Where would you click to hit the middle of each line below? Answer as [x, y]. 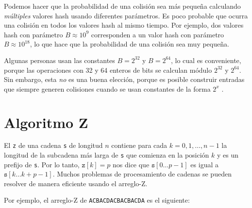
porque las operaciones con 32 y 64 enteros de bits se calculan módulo [108, 70]
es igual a [204, 164]
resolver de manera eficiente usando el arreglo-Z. [76, 184]
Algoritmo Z [46, 122]
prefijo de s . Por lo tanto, [42, 164]
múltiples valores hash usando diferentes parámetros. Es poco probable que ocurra [126, 15]
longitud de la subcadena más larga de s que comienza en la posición [107, 155]
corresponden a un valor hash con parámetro [158, 34]
